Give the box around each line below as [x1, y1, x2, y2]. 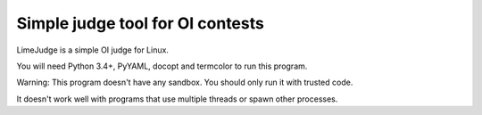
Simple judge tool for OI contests [16, 13, 265, 33]
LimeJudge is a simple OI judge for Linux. [16, 45, 170, 55]
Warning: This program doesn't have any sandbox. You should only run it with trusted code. [16, 77, 353, 88]
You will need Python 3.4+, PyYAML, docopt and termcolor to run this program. [16, 61, 308, 71]
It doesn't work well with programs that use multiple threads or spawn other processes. [16, 94, 338, 104]
